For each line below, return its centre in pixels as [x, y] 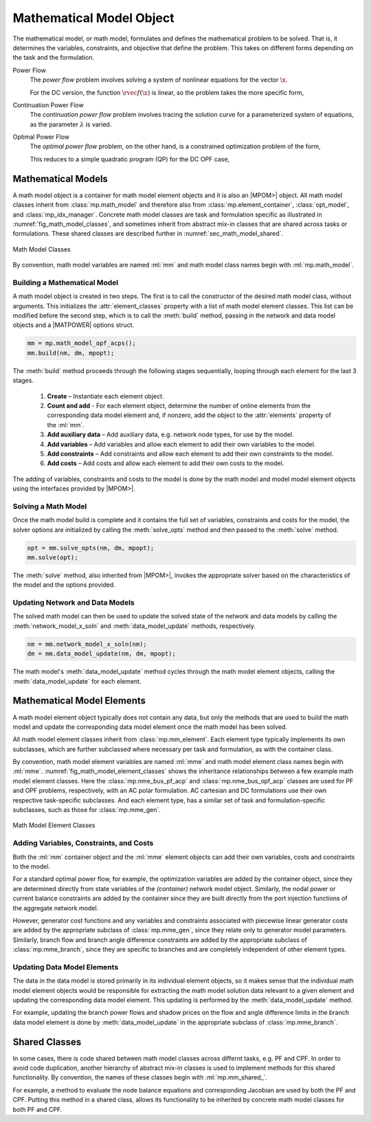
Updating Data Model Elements [66, 967]
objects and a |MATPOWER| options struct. [74, 325]
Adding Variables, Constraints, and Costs [83, 843]
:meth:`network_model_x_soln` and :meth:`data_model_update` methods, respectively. [134, 626]
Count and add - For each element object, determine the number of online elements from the [179, 405]
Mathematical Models [60, 179]
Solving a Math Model [50, 506]
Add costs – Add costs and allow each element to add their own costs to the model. [166, 463]
